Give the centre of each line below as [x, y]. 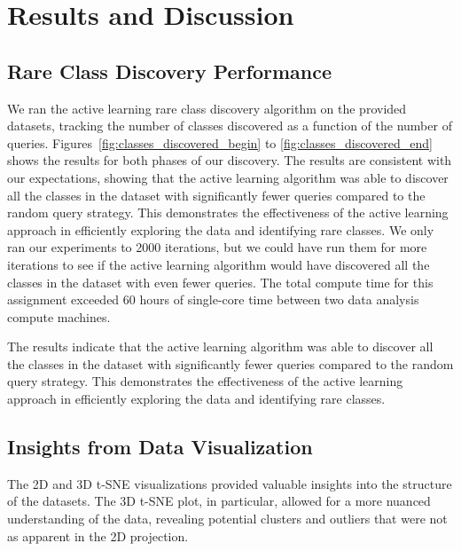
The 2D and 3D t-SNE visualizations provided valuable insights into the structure [230, 483]
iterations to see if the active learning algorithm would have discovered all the [219, 264]
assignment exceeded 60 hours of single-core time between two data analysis [213, 299]
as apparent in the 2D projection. [98, 535]
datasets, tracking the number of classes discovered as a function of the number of [230, 126]
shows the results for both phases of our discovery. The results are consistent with [230, 160]
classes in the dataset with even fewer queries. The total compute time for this [220, 282]
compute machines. [59, 316]
